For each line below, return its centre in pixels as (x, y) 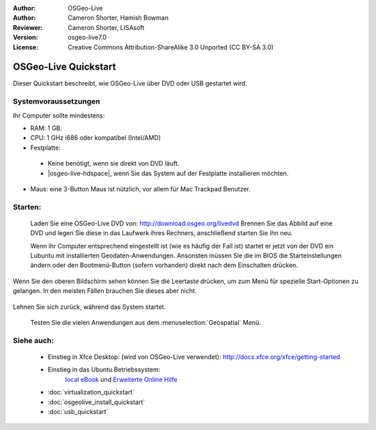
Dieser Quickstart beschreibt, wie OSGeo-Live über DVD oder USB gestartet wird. (130, 83)
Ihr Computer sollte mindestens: (59, 116)
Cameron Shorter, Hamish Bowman (118, 18)
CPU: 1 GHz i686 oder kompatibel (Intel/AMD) (96, 138)
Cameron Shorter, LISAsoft (106, 27)
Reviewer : (28, 27)
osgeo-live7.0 (87, 38)
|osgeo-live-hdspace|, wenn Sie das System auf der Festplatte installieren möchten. (168, 173)
